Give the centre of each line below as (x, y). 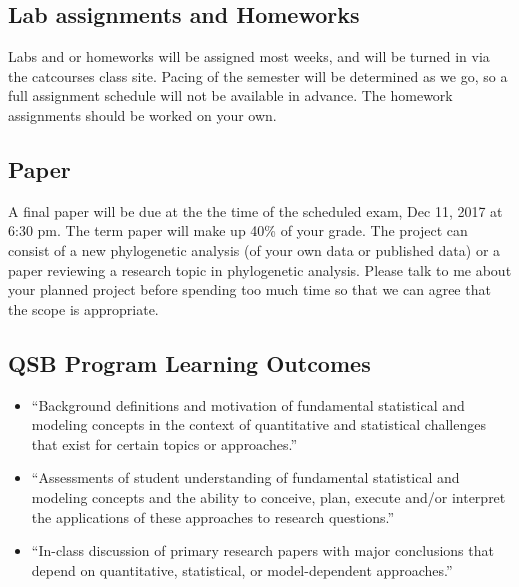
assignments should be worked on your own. (142, 114)
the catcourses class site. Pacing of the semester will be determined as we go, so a (258, 75)
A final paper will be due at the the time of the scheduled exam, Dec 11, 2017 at (255, 210)
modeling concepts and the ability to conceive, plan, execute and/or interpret (268, 496)
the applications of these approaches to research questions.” (213, 516)
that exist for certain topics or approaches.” (164, 443)
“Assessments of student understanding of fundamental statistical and (245, 477)
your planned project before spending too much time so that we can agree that (249, 289)
